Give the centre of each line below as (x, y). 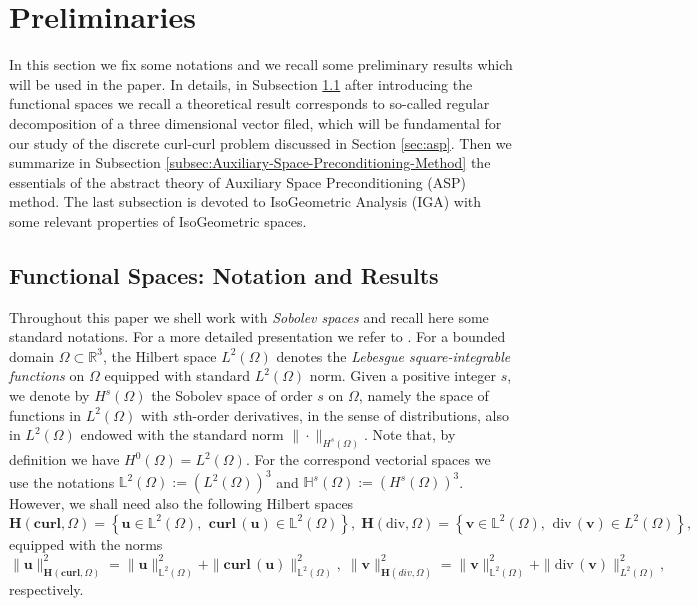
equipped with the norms (86, 543)
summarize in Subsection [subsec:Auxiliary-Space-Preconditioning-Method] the (250, 162)
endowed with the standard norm (182, 434)
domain (32, 355)
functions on (47, 375)
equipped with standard (177, 375)
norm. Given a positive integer (403, 375)
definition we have (64, 459)
